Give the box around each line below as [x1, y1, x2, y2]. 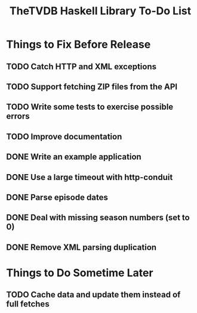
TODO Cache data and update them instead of [6, 290, 181, 300]
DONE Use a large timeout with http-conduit [6, 172, 173, 182]
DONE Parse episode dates [6, 192, 109, 202]
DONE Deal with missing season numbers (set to [6, 213, 190, 223]
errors [6, 111, 30, 122]
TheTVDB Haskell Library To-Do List [9, 4, 192, 18]
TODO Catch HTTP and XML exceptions [6, 61, 157, 72]
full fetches [6, 299, 50, 309]
